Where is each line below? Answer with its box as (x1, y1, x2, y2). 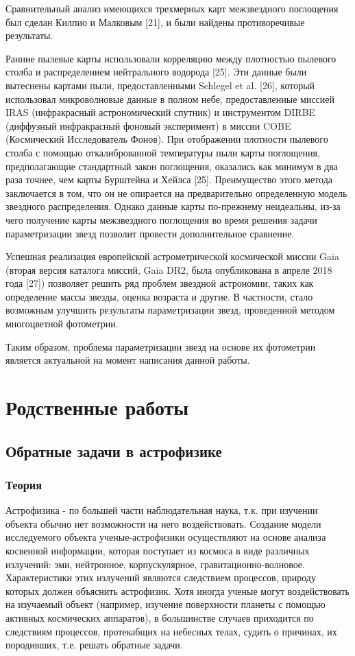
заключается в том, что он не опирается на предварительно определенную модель (5, 185, 347, 200)
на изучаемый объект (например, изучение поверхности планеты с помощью (5, 597, 326, 611)
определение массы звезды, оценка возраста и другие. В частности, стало (5, 289, 313, 303)
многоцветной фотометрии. (5, 316, 119, 331)
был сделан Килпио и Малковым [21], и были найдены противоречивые (5, 14, 305, 29)
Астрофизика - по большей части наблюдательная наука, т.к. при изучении (5, 503, 318, 517)
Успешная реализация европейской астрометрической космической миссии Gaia (5, 249, 339, 263)
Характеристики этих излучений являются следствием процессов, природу (5, 570, 316, 585)
